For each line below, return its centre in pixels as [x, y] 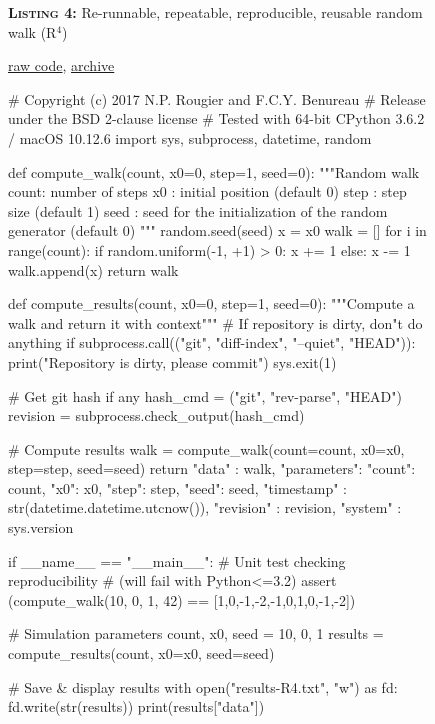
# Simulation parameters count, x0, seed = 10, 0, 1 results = [196, 633]
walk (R [32, 31]
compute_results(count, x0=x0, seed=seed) [141, 653]
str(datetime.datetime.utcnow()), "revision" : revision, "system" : [205, 507]
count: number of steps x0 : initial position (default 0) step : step [207, 191]
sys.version [41, 527]
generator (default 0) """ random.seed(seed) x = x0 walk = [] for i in [217, 230]
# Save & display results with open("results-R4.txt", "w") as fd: [203, 686]
